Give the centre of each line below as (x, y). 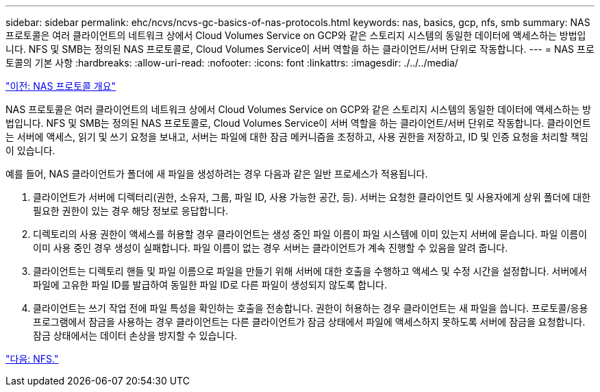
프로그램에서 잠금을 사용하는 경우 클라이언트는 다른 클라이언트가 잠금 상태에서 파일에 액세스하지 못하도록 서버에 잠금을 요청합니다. (309, 322)
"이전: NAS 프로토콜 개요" (61, 86)
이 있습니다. (30, 150)
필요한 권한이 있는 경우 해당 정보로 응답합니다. (131, 211)
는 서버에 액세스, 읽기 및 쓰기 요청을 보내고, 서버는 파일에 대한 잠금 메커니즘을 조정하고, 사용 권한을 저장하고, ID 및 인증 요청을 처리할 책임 (297, 137)
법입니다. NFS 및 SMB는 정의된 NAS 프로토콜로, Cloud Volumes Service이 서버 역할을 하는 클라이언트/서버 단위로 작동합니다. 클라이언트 (298, 123)
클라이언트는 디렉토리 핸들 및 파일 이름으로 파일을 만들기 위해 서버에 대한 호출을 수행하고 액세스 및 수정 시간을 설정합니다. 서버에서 (310, 271)
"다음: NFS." (32, 359)
